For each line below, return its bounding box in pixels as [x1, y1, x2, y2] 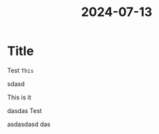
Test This [7, 66, 34, 74]
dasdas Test [7, 106, 42, 115]
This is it [7, 93, 31, 101]
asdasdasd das [7, 119, 51, 128]
